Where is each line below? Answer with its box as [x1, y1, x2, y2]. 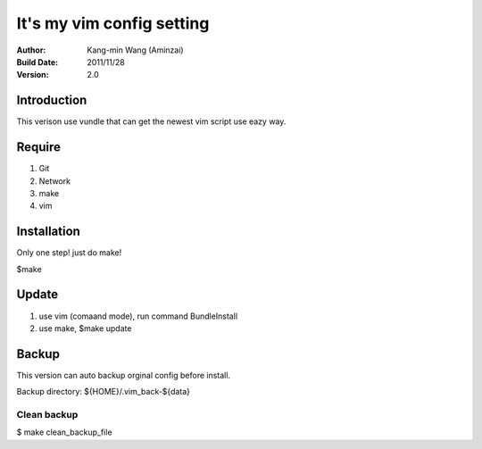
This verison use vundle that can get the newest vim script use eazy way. [16, 116, 287, 127]
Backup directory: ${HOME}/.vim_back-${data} [16, 387, 191, 397]
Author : [16, 45, 46, 55]
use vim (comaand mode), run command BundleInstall [38, 311, 238, 321]
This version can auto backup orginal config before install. [16, 370, 231, 380]
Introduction [16, 93, 87, 108]
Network [38, 175, 71, 187]
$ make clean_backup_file [16, 427, 112, 437]
